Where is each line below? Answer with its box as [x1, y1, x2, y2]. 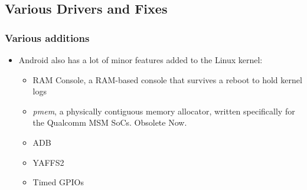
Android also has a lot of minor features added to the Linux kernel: [18, 54, 263, 65]
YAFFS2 [32, 156, 64, 168]
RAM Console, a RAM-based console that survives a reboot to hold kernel [32, 73, 302, 86]
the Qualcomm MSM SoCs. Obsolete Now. [32, 116, 187, 129]
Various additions [5, 30, 90, 45]
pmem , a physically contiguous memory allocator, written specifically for [32, 104, 295, 117]
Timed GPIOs [32, 176, 84, 188]
